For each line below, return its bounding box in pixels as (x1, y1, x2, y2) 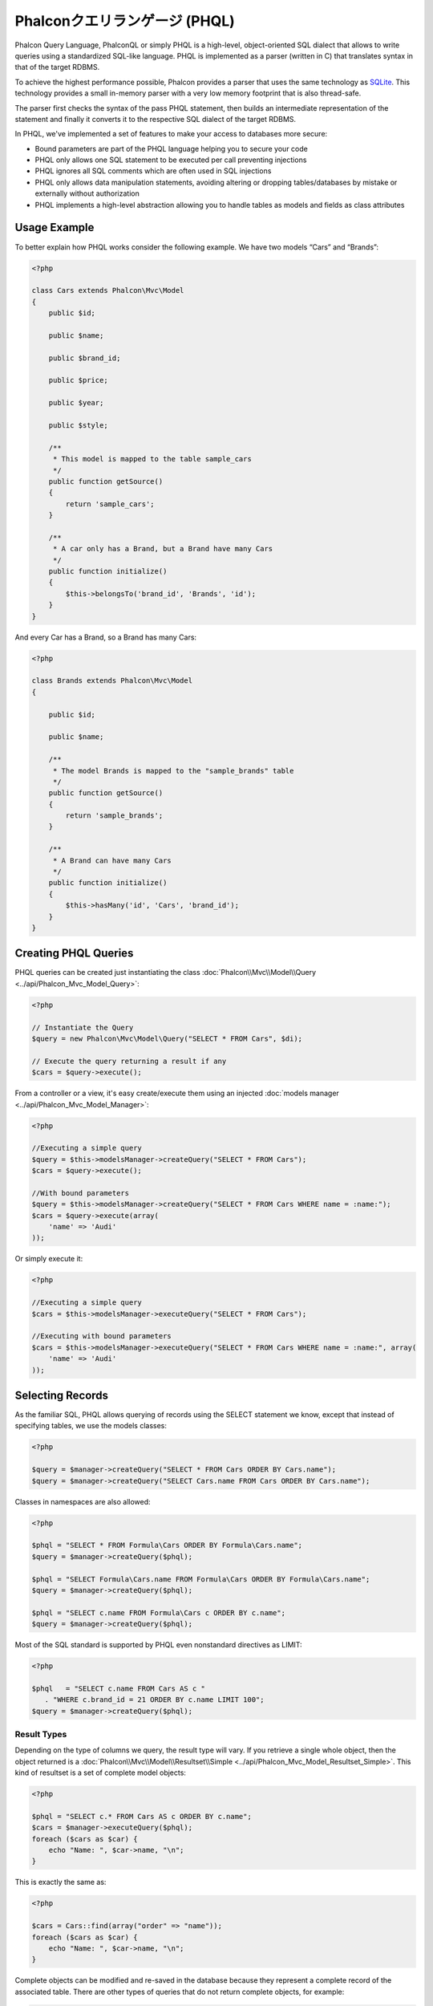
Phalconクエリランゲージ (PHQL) (14, 12, 236, 30)
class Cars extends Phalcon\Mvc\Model (31, 286, 184, 295)
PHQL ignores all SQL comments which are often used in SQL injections (34, 166, 272, 176)
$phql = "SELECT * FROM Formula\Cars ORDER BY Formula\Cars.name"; (31, 1541, 303, 1550)
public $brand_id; (48, 353, 121, 363)
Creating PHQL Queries (14, 947, 134, 960)
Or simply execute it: (14, 1254, 83, 1264)
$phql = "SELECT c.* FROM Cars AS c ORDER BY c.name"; (31, 1812, 252, 1821)
